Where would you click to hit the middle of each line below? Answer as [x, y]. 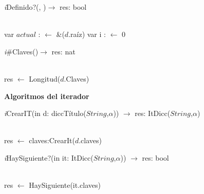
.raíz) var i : [87, 34]
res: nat [63, 51]
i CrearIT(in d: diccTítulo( [45, 113]
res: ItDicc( [153, 113]
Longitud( [45, 78]
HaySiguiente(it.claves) [65, 185]
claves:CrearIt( [52, 140]
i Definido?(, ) [25, 7]
